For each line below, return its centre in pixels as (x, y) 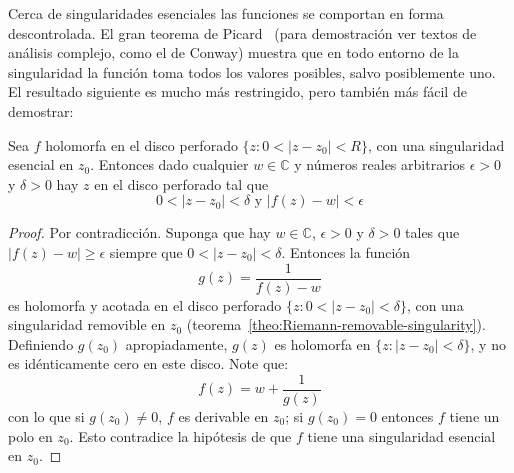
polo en (30, 435)
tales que (432, 232)
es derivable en (223, 416)
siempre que (146, 251)
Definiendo (41, 343)
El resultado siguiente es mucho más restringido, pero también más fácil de (237, 91)
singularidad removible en (87, 324)
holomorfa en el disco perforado (141, 144)
